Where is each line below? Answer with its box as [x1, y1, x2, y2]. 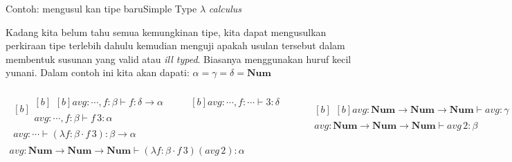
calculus [208, 1, 242, 15]
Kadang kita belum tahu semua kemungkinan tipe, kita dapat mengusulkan [6, 24, 327, 39]
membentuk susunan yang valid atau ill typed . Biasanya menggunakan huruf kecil [6, 51, 351, 66]
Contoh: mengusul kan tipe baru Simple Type [6, 1, 197, 15]
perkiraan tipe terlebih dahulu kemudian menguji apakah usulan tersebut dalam [6, 38, 345, 53]
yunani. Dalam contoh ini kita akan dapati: [6, 65, 190, 80]
